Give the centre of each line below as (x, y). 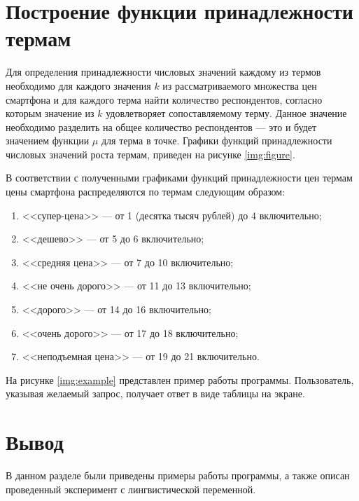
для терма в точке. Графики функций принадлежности (217, 140)
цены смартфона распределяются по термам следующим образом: (146, 192)
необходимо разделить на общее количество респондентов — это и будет (161, 126)
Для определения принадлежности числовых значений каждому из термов (163, 72)
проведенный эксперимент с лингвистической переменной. (131, 489)
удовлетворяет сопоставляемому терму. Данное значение (226, 113)
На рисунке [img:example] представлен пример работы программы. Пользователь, (180, 379)
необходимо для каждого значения (78, 85)
